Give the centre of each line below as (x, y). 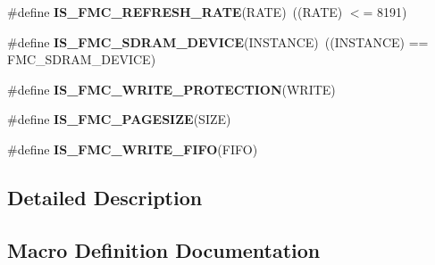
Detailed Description (105, 197)
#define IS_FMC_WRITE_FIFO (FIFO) (133, 149)
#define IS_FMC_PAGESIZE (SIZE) (119, 119)
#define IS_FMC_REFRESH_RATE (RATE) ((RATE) (175, 12)
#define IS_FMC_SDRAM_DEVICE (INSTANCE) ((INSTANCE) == (218, 41)
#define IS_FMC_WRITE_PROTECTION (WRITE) (171, 89)
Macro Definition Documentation (164, 249)
